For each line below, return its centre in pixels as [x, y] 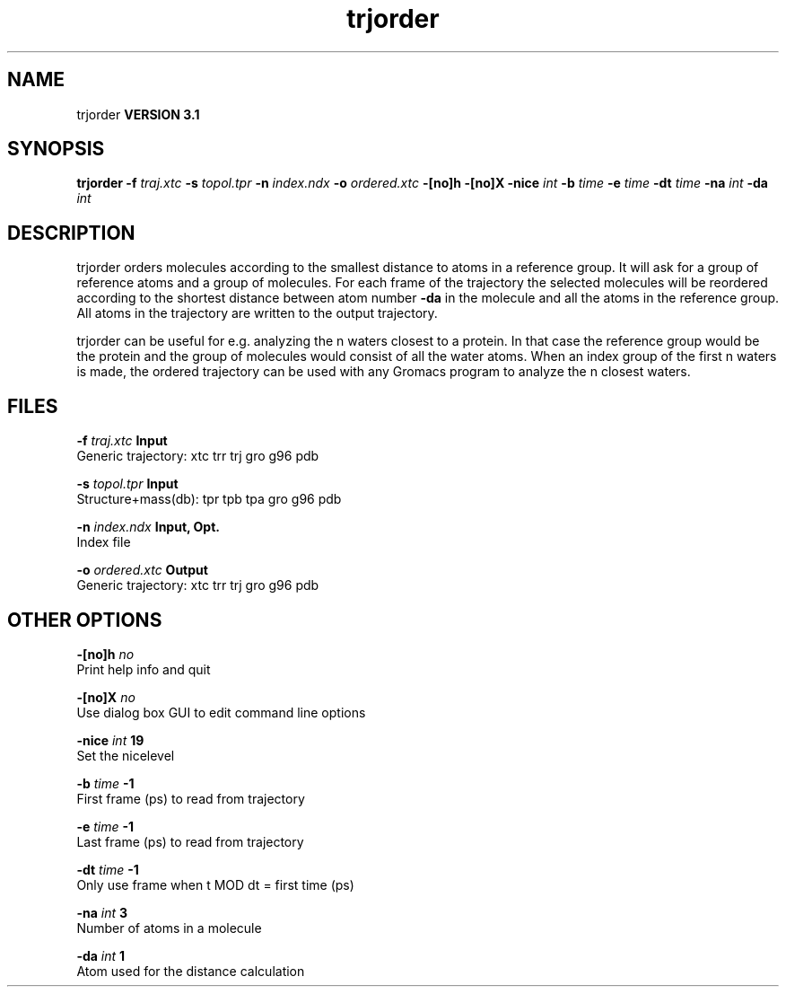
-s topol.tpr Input [127, 484]
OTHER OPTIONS [85, 620]
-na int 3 [102, 912]
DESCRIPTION [71, 233]
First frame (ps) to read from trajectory [191, 798]
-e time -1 [105, 826]
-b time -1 [105, 783]
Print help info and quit [144, 669]
